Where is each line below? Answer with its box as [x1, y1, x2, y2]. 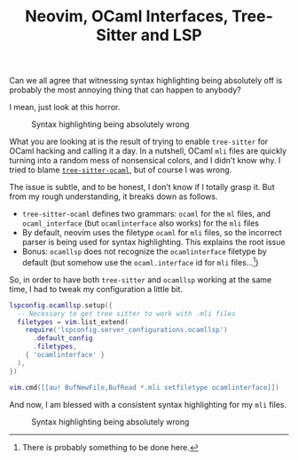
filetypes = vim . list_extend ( [17, 317, 129, 326]
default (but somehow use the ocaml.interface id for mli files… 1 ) [21, 256, 259, 267]
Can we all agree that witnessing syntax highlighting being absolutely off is [9, 76, 283, 86]
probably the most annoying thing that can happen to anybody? [9, 84, 241, 95]
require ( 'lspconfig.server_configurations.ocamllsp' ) [25, 326, 228, 335]
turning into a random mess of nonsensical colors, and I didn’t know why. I [9, 155, 281, 166]
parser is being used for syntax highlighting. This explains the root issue [21, 237, 286, 248]
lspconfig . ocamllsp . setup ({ [9, 300, 114, 310]
